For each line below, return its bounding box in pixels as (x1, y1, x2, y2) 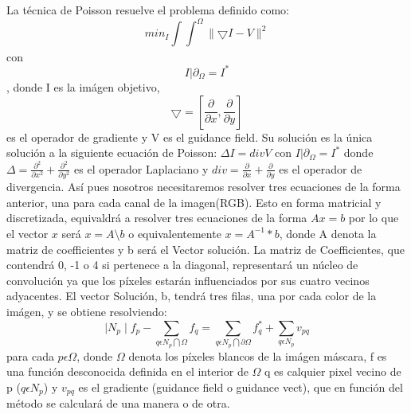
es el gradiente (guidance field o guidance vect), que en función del (78, 378, 403, 395)
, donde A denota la (279, 225, 377, 241)
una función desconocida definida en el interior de (6, 363, 249, 380)
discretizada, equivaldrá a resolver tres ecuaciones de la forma (6, 209, 307, 226)
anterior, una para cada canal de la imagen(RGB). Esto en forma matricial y (6, 193, 382, 210)
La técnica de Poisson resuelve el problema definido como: (6, 2, 289, 18)
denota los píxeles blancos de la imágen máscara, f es (128, 347, 387, 364)
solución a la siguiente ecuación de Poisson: (6, 144, 217, 161)
